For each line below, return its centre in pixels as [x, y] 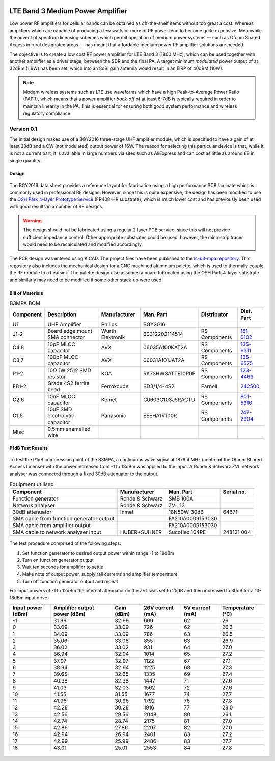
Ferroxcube [115, 386]
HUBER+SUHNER [141, 532]
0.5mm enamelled [69, 429]
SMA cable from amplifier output [52, 526]
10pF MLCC [62, 344]
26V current [159, 608]
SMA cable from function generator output [63, 519]
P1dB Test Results [29, 448]
